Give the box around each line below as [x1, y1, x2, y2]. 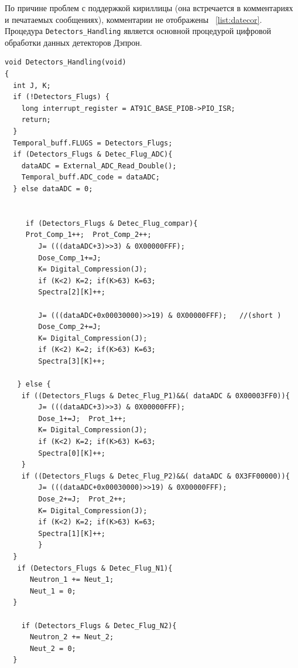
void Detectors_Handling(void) [5, 58, 126, 67]
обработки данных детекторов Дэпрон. [5, 36, 142, 48]
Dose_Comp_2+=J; [38, 323, 101, 331]
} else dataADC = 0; [13, 184, 93, 193]
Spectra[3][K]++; [38, 357, 105, 365]
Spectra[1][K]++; [38, 529, 105, 538]
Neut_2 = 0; [29, 644, 76, 653]
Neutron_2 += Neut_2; [29, 633, 114, 642]
